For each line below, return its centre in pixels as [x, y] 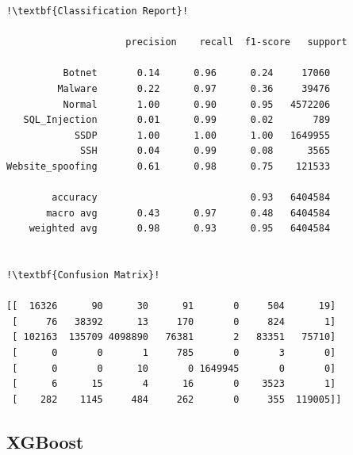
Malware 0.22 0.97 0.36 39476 [194, 88]
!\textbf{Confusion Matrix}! [83, 275]
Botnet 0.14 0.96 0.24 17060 [197, 73]
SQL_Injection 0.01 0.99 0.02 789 [177, 120]
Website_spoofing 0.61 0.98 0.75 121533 [169, 166]
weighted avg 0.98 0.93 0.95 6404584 [180, 229]
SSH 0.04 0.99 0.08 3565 [205, 151]
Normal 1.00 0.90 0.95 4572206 [197, 104]
